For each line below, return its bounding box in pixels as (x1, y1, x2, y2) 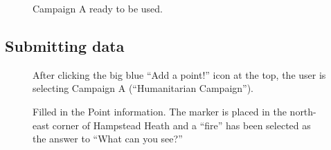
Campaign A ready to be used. (33, 1, 163, 15)
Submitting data (5, 35, 125, 56)
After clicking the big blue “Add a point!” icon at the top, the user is (33, 67, 326, 82)
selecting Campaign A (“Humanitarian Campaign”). (33, 81, 254, 95)
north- (289, 104, 316, 118)
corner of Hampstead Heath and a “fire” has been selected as (52, 118, 311, 132)
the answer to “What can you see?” (33, 131, 183, 146)
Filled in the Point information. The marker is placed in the (33, 104, 287, 118)
